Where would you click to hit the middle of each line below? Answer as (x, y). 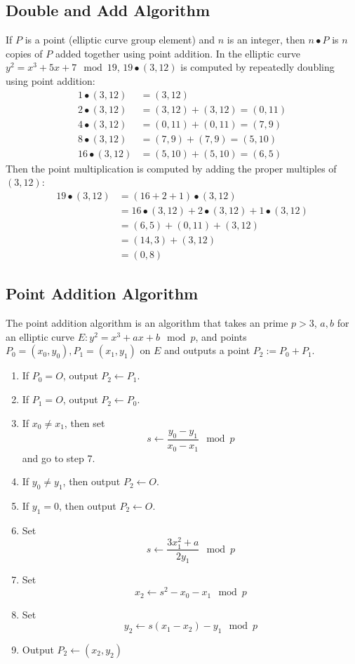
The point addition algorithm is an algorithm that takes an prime (147, 323)
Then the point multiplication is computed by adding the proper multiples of (171, 168)
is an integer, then (266, 40)
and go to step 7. (59, 458)
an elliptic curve (40, 336)
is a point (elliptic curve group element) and (120, 40)
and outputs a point (207, 350)
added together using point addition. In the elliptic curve (177, 53)
